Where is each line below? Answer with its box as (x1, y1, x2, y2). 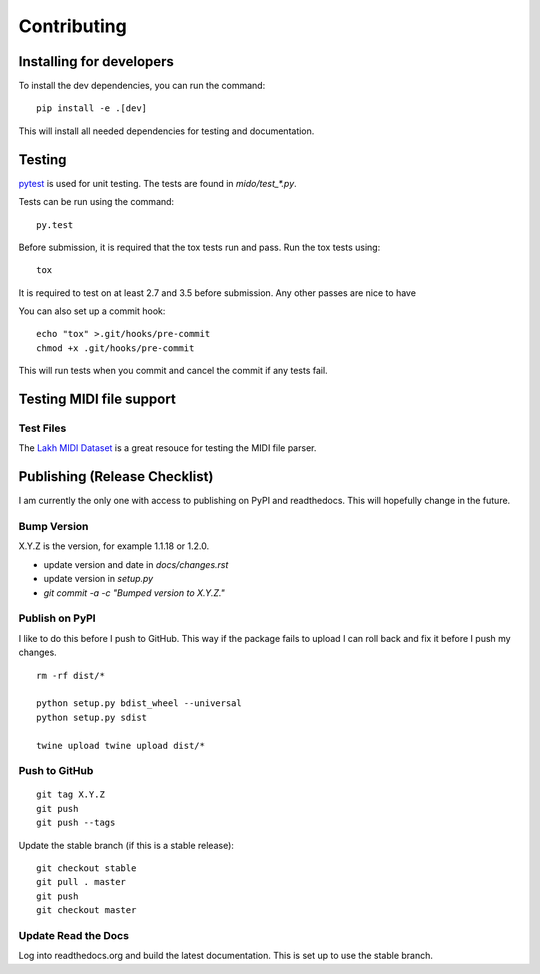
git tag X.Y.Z (36, 789, 105, 800)
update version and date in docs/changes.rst (43, 558, 229, 570)
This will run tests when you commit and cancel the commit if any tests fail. (18, 365, 329, 377)
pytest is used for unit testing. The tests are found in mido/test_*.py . (18, 177, 297, 189)
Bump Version (18, 520, 89, 534)
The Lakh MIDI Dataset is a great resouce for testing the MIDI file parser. (18, 442, 317, 454)
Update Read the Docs (18, 928, 130, 942)
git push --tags (36, 817, 116, 829)
